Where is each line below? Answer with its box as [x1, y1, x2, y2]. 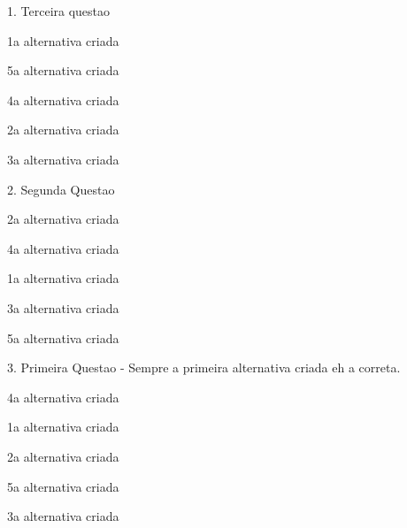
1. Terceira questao [7, 2, 111, 19]
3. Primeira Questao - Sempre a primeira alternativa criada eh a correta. [7, 358, 401, 377]
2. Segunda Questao [7, 180, 115, 198]
